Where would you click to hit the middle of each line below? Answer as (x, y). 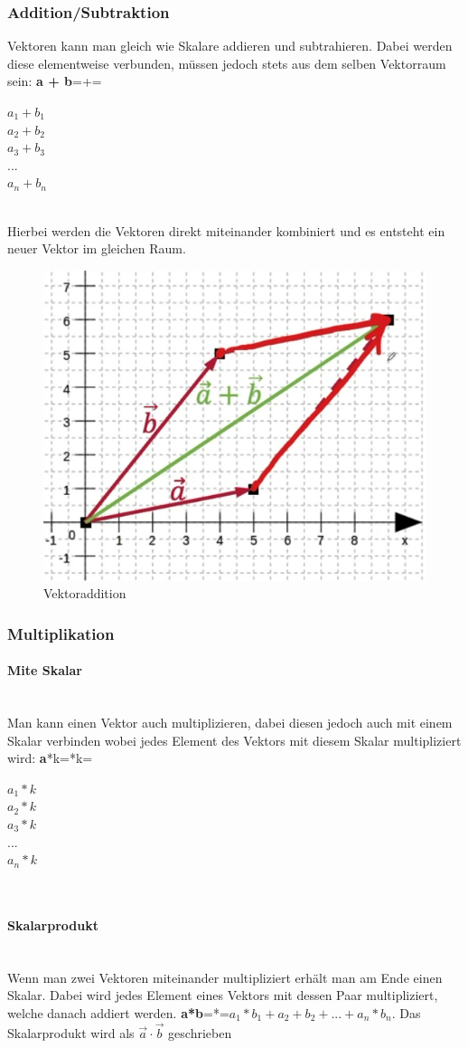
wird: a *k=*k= (50, 758)
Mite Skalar (45, 670)
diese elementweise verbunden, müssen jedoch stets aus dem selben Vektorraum (227, 63)
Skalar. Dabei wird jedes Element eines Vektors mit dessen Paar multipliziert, (223, 995)
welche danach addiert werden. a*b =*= (118, 1012)
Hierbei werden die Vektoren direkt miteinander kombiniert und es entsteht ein (226, 230)
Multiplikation (61, 633)
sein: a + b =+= (55, 81)
